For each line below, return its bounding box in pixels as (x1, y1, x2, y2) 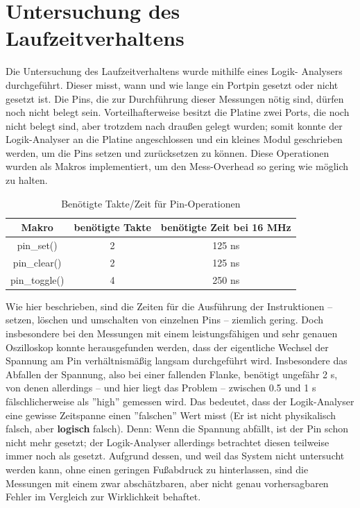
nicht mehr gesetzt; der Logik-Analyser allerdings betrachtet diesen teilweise (6, 434, 329, 449)
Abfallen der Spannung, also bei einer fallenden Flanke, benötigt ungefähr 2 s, (6, 366, 338, 381)
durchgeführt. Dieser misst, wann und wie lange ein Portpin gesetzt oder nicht (6, 77, 338, 92)
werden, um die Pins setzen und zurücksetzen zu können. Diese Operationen (6, 145, 329, 160)
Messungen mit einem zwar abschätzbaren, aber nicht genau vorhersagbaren (6, 475, 329, 490)
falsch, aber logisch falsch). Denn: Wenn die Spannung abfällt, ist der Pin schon (6, 421, 348, 436)
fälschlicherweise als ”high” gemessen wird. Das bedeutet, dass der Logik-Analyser (6, 394, 354, 409)
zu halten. (6, 173, 48, 187)
